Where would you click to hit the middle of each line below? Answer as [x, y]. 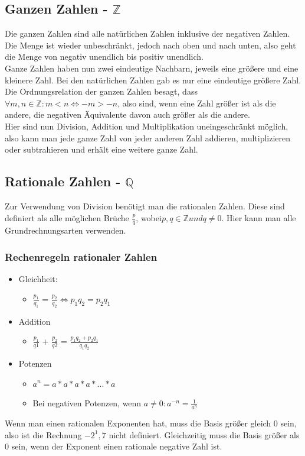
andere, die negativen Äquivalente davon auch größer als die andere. [127, 114]
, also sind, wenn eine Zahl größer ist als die [197, 103]
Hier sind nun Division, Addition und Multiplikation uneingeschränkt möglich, [147, 126]
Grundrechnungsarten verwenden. [65, 230]
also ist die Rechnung [43, 434]
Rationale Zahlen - [63, 181]
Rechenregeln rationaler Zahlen [81, 256]
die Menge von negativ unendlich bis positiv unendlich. [104, 56]
